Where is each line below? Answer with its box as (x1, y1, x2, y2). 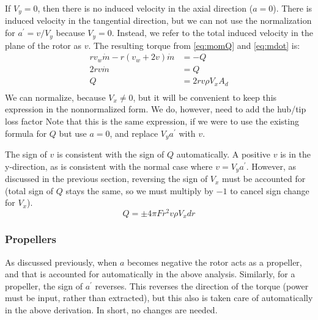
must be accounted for (222, 172, 306, 185)
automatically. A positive (176, 148, 271, 161)
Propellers (5, 231, 56, 247)
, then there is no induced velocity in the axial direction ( (37, 2, 253, 14)
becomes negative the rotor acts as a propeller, (127, 255, 302, 268)
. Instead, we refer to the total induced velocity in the (111, 26, 313, 39)
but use (59, 126, 87, 139)
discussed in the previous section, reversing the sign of (5, 172, 208, 185)
